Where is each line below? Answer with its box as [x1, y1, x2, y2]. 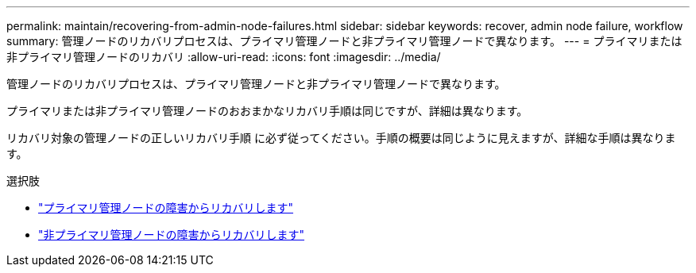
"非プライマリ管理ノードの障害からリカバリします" [38, 228, 305, 241]
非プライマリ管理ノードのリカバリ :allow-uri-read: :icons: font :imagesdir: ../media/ [6, 50, 441, 63]
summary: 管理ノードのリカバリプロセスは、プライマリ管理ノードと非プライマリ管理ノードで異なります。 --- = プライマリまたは [6, 34, 682, 48]
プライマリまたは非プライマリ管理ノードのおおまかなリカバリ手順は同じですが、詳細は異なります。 [6, 104, 528, 117]
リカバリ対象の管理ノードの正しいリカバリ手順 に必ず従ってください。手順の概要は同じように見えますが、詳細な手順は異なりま [6, 131, 676, 144]
